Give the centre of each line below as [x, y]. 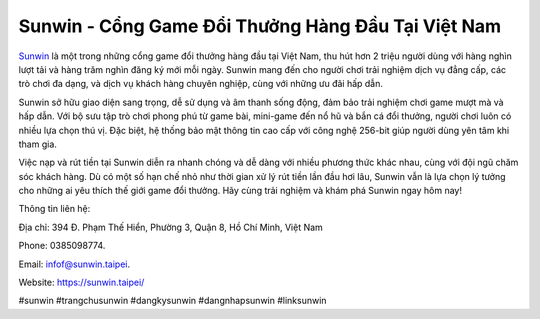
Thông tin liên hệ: [54, 209]
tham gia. [37, 144]
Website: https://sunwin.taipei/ [81, 282]
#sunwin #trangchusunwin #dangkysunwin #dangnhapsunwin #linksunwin [172, 301]
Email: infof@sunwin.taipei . [74, 264]
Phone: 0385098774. [62, 246]
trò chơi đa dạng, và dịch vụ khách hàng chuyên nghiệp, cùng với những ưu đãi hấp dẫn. [201, 84]
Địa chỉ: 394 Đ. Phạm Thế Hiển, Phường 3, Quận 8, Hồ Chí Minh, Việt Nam [171, 227]
